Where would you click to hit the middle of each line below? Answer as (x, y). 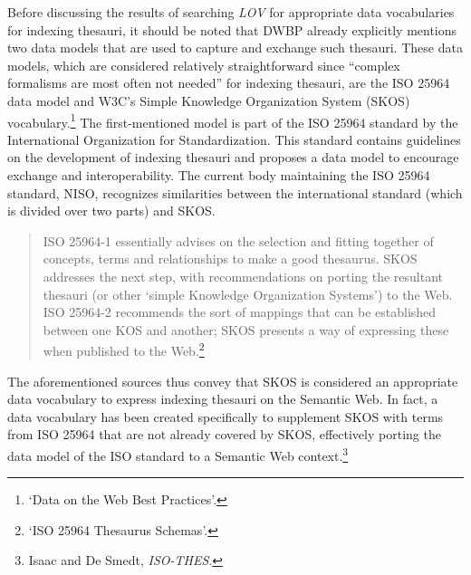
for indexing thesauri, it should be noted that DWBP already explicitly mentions (232, 29)
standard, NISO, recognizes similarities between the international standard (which (235, 192)
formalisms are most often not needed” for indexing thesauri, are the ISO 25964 (229, 83)
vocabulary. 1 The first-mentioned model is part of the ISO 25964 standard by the (233, 120)
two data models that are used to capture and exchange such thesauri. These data (235, 48)
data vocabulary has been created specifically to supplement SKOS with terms (226, 416)
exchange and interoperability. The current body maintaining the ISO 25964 (219, 175)
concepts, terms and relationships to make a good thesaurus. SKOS (230, 259)
